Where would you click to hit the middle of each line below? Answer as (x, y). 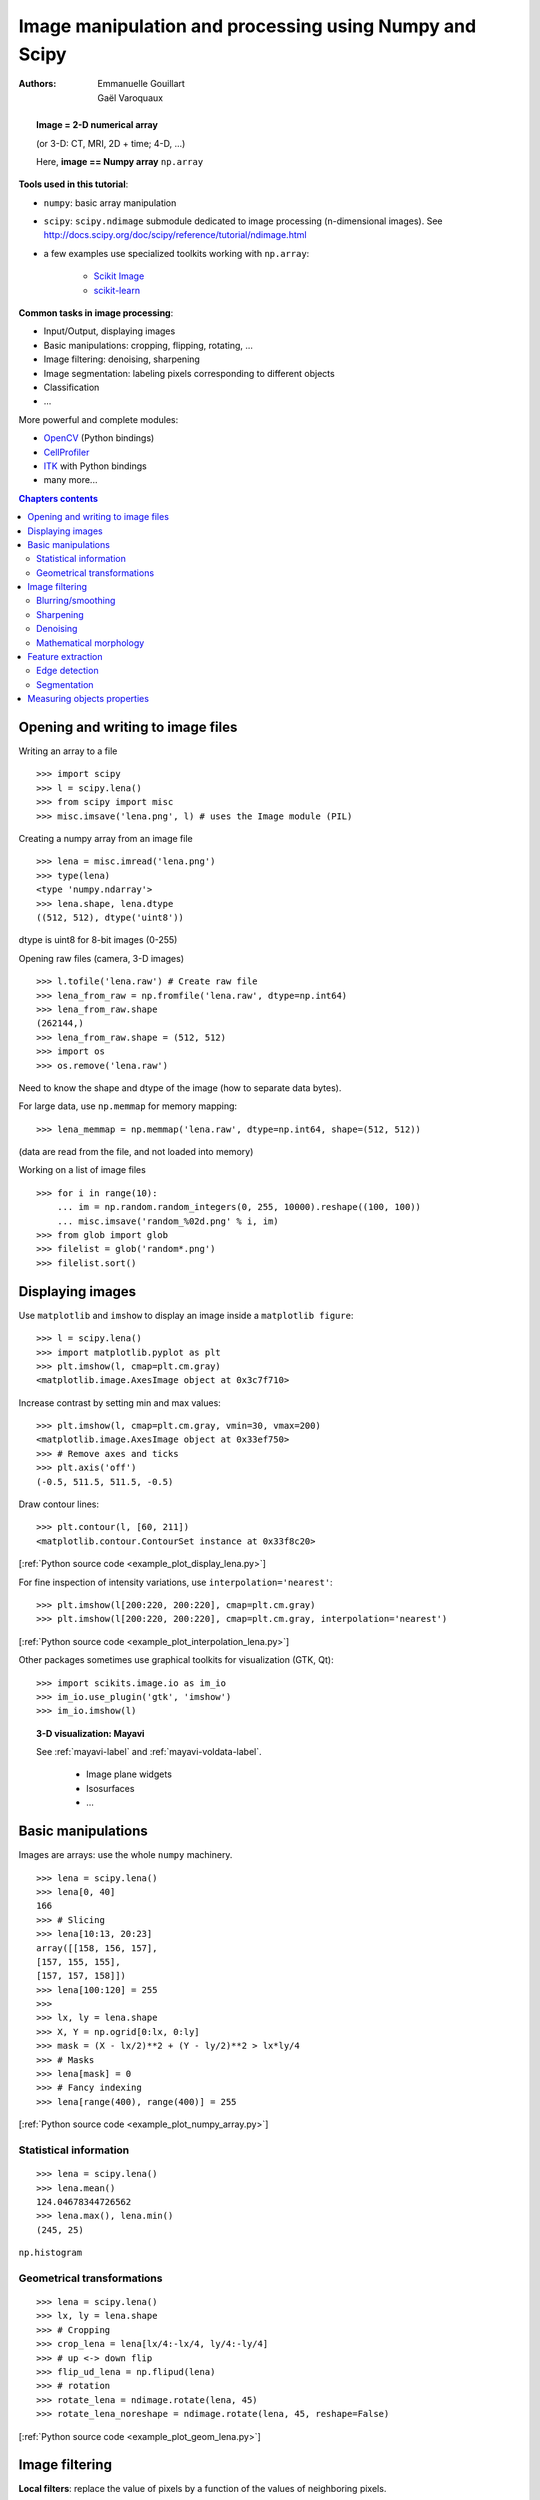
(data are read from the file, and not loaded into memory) (136, 1152)
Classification (71, 387)
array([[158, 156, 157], (97, 1948)
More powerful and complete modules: (98, 419)
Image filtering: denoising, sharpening (121, 359)
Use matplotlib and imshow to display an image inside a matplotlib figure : (186, 1315)
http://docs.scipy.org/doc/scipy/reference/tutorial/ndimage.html (175, 235)
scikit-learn (116, 290)
